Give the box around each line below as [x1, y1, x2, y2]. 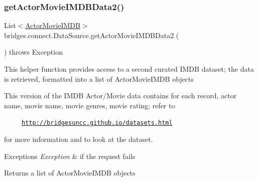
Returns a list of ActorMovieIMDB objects [4, 167, 136, 178]
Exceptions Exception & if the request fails [4, 150, 136, 161]
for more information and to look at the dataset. [4, 134, 153, 144]
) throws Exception [4, 47, 63, 57]
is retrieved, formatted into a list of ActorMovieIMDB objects [4, 73, 194, 84]
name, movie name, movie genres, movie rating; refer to [4, 100, 175, 110]
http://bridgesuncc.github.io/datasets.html [22, 119, 173, 127]
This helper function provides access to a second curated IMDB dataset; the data [4, 64, 254, 74]
